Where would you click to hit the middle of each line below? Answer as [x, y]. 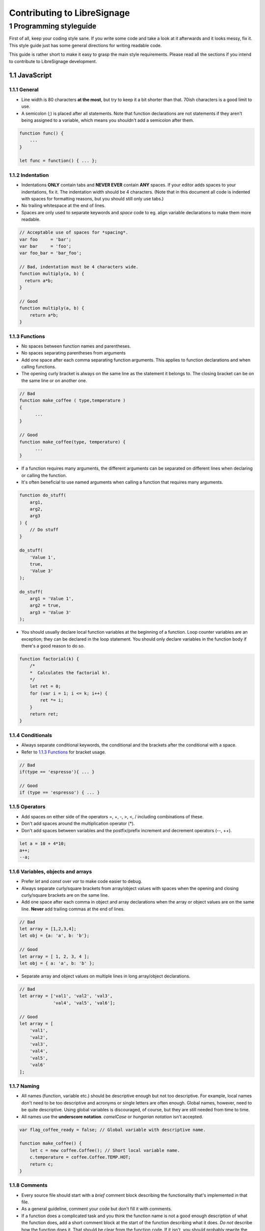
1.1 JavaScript [30, 76]
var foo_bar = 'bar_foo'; [51, 253]
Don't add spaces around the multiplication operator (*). [78, 824]
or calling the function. [44, 475]
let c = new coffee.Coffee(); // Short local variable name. [105, 1150]
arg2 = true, [45, 605]
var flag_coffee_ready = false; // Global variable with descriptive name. [113, 1130]
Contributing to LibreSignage [69, 13]
